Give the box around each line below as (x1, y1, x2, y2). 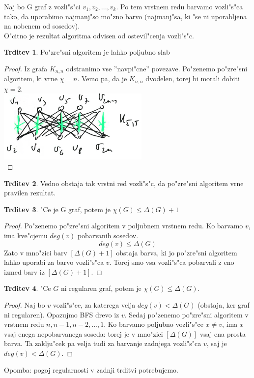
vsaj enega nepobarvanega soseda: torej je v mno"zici (4, 328, 163, 339)
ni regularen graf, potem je (60, 283, 141, 293)
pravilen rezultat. (4, 188, 56, 198)
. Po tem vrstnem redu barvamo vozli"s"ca (116, 1, 243, 11)
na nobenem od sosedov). (4, 21, 80, 31)
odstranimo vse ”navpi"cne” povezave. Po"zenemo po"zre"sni (66, 63, 248, 73)
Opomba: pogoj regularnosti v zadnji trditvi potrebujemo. (4, 364, 178, 375)
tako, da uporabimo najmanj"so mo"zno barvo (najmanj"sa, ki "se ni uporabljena (4, 11, 247, 21)
